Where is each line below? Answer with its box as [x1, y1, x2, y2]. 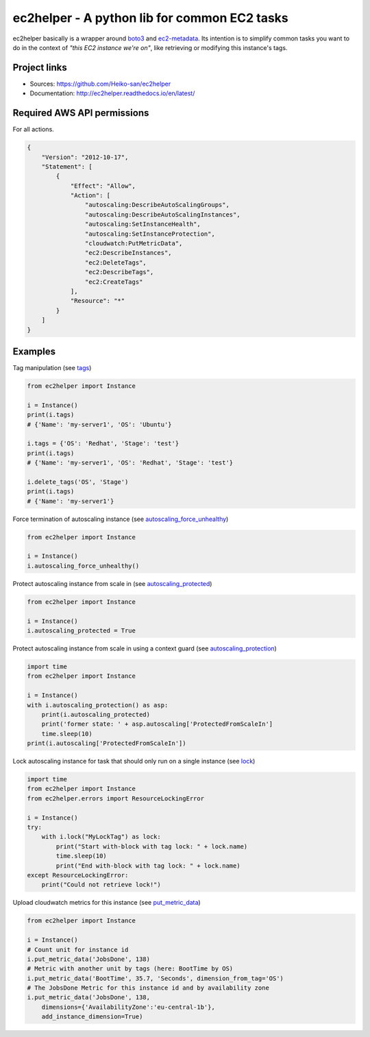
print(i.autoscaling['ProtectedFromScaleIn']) [27, 740, 186, 747]
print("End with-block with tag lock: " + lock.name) [56, 862, 241, 870]
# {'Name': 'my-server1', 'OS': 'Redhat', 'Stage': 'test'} [27, 459, 234, 467]
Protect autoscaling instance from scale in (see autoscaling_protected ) [12, 579, 212, 587]
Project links [12, 62, 68, 73]
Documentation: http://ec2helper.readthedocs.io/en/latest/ [29, 89, 195, 97]
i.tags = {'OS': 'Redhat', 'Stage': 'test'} [27, 439, 180, 448]
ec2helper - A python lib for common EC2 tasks [12, 10, 289, 25]
